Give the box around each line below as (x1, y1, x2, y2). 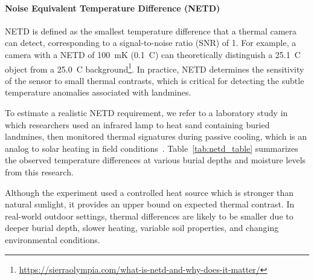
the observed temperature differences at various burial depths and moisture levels (5, 154, 306, 166)
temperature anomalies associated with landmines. (5, 86, 191, 99)
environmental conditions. (5, 233, 100, 246)
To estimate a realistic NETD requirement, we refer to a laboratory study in (5, 106, 288, 119)
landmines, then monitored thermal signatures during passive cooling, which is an (5, 130, 307, 143)
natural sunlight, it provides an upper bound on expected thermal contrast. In (5, 198, 295, 210)
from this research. (5, 165, 74, 178)
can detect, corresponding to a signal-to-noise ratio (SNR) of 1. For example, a (5, 36, 296, 49)
